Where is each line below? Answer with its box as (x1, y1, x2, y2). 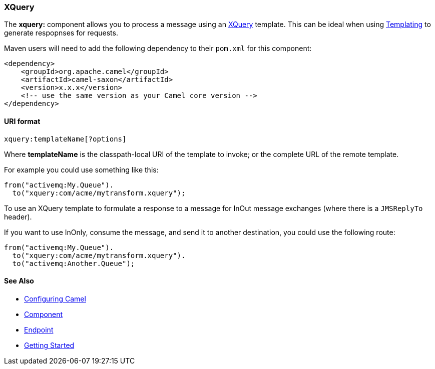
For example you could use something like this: (4, 165, 159, 174)
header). (4, 212, 32, 221)
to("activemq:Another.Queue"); (12, 259, 135, 267)
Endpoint (24, 325, 54, 334)
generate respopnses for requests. (4, 28, 118, 37)
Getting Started (24, 340, 75, 349)
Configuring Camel (24, 294, 86, 303)
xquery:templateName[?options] (4, 134, 127, 143)
